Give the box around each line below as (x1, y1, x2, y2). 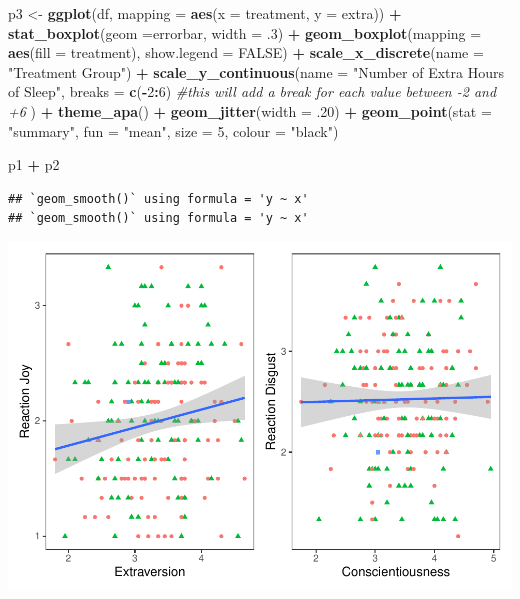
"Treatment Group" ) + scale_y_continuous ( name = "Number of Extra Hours (8, 61, 504, 82)
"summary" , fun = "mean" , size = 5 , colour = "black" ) (8, 120, 339, 141)
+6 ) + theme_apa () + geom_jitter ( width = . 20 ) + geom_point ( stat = (8, 100, 492, 121)
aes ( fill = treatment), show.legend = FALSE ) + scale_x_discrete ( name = (8, 42, 484, 63)
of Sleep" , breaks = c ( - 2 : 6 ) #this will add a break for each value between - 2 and (8, 81, 497, 102)
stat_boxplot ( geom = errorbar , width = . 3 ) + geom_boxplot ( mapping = (8, 22, 482, 43)
